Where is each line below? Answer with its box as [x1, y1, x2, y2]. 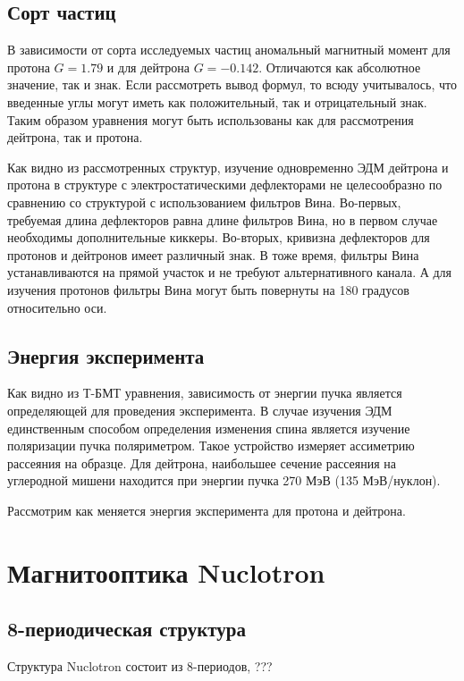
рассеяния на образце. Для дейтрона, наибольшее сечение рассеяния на [7, 453, 397, 472]
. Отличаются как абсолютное [258, 57, 421, 76]
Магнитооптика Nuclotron [7, 553, 325, 590]
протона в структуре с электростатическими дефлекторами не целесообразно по [7, 175, 443, 194]
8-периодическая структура [7, 615, 246, 643]
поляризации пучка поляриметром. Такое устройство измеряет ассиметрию [7, 436, 415, 455]
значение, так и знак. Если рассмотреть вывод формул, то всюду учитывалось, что [7, 75, 457, 94]
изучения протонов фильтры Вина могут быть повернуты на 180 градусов [7, 280, 409, 298]
